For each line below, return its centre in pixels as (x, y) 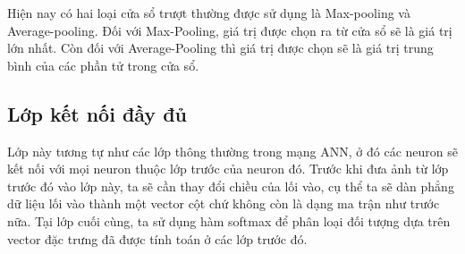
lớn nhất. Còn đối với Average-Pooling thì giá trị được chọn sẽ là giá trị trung (220, 48)
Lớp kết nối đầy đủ (97, 113)
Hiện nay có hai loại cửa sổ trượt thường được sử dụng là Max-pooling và (209, 13)
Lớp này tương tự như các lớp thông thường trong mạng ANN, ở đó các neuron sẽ (232, 151)
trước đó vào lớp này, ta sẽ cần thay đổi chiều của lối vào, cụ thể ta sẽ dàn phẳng (231, 186)
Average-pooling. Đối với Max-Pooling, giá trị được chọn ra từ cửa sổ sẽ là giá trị (230, 30)
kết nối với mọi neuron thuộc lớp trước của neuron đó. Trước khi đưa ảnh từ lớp (228, 169)
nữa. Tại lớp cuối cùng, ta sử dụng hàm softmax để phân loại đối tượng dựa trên (229, 220)
